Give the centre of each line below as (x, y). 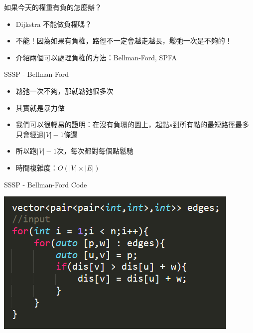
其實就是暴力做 (40, 107)
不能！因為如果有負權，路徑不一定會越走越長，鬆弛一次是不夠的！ (124, 41)
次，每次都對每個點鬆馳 (95, 151)
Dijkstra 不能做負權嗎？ (54, 24)
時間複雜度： (37, 167)
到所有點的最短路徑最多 (211, 124)
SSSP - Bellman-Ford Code (46, 184)
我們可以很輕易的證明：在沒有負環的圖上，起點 (92, 124)
